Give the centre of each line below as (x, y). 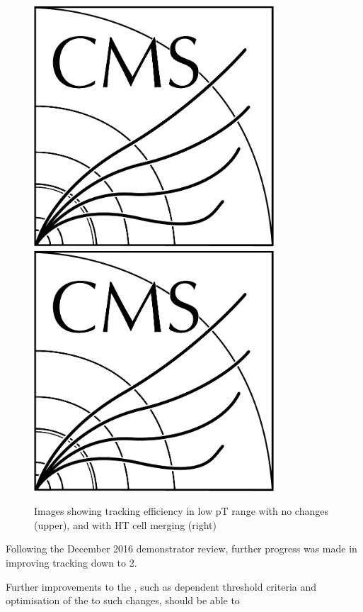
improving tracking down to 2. (71, 562)
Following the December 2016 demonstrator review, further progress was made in (181, 549)
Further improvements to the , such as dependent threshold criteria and (161, 586)
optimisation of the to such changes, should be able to (123, 600)
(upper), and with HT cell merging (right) (125, 524)
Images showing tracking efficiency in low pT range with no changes (181, 511)
